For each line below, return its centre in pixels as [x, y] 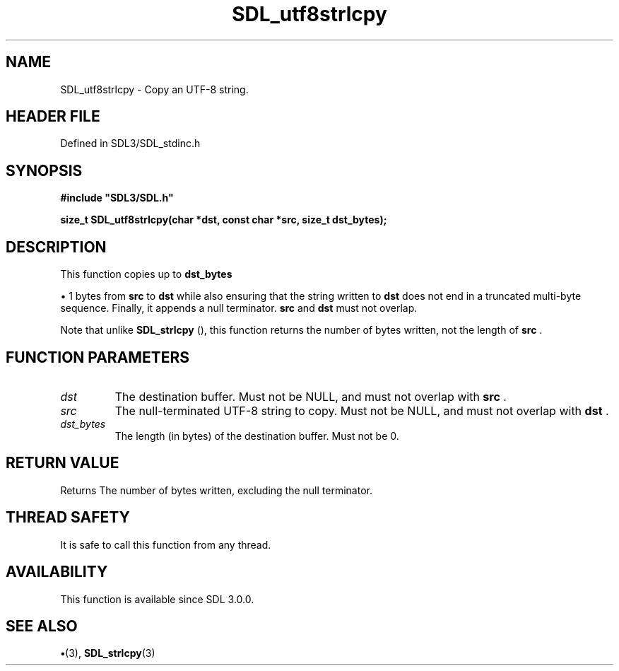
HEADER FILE [53, 117]
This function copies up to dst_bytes [146, 274]
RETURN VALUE [63, 463]
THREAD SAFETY [68, 518]
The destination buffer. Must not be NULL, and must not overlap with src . [311, 396]
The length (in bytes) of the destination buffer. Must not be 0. [257, 436]
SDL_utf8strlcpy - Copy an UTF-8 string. [154, 89]
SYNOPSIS [44, 170]
